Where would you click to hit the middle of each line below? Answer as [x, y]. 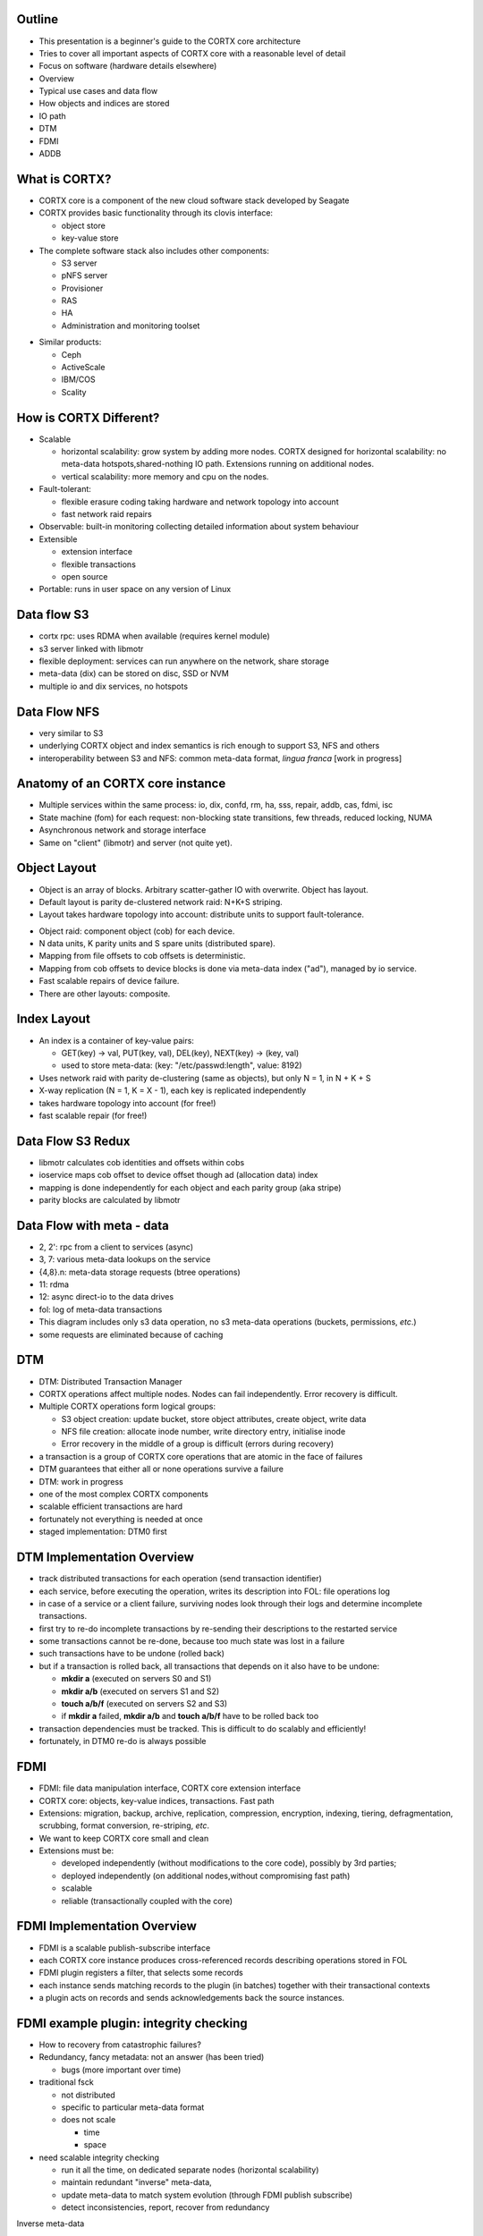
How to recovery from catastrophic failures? [120, 2045]
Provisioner [82, 288]
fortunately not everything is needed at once [121, 1519]
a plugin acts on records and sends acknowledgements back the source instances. [191, 1998]
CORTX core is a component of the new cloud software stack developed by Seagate [194, 200]
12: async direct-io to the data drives [106, 1297]
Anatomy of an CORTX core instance [121, 784]
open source [85, 576]
